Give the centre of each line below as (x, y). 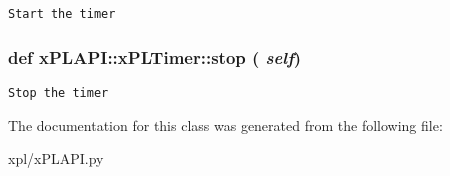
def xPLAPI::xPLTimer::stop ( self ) (155, 56)
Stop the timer (58, 92)
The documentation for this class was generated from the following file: (225, 124)
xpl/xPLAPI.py (56, 158)
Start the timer (62, 14)
